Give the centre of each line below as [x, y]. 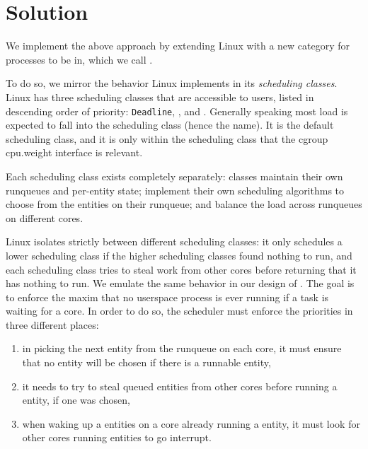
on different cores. [45, 217]
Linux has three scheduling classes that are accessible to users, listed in [160, 97]
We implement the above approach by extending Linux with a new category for [178, 46]
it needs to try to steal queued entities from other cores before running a [180, 386]
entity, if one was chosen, [76, 400]
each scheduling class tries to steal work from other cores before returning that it [181, 269]
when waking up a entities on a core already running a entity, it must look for [191, 423]
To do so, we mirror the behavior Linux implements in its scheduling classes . [172, 83]
